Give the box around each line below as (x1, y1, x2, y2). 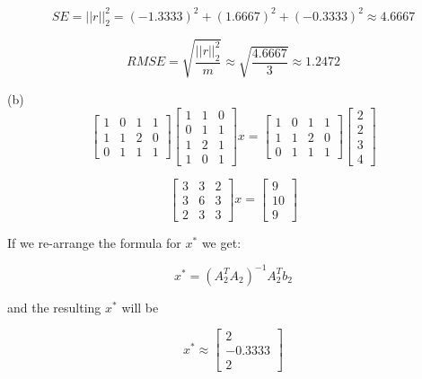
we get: (201, 233, 242, 251)
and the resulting (7, 297, 101, 316)
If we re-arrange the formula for (7, 233, 181, 251)
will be (121, 297, 159, 316)
